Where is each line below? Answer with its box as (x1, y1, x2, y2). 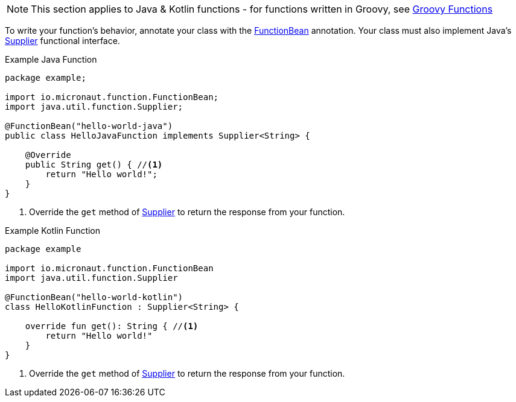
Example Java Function (5, 54, 97, 64)
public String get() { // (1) (25, 160, 163, 169)
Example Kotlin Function (5, 225, 101, 236)
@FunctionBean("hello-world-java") (5, 121, 173, 131)
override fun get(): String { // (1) (25, 321, 199, 331)
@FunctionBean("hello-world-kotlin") (5, 292, 183, 302)
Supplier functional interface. (5, 36, 120, 46)
